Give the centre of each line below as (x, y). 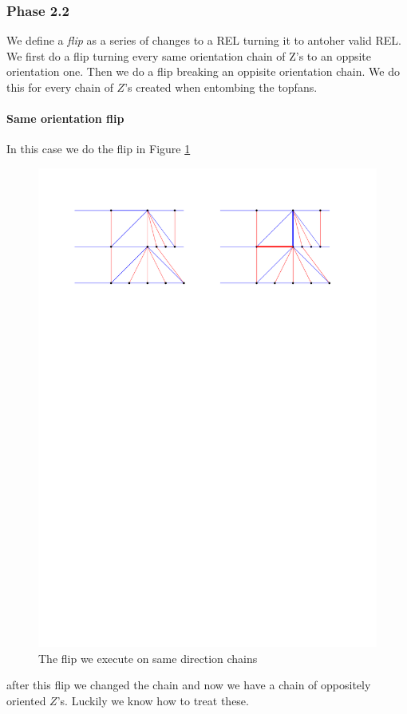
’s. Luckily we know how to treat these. (153, 700)
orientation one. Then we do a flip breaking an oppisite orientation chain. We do (203, 71)
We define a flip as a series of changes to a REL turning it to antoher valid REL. (204, 40)
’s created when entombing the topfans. (221, 87)
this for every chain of (60, 87)
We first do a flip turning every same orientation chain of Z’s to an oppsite (189, 55)
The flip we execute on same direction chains (148, 658)
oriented (26, 700)
